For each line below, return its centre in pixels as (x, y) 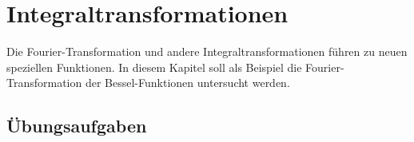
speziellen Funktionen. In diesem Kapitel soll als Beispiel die (154, 67)
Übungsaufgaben (77, 126)
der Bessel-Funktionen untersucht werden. (187, 83)
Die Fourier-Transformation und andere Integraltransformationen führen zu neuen (207, 51)
